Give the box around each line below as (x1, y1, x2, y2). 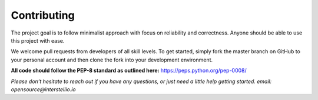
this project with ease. (11, 37, 65, 44)
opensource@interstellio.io (11, 85, 76, 93)
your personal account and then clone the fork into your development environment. (11, 56, 213, 63)
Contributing (11, 9, 75, 22)
